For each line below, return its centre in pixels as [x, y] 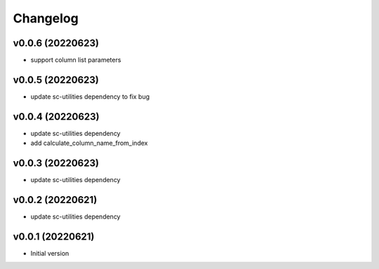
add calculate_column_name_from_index [89, 143]
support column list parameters [76, 60]
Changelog [46, 18]
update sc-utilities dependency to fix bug [90, 96]
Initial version [50, 253]
